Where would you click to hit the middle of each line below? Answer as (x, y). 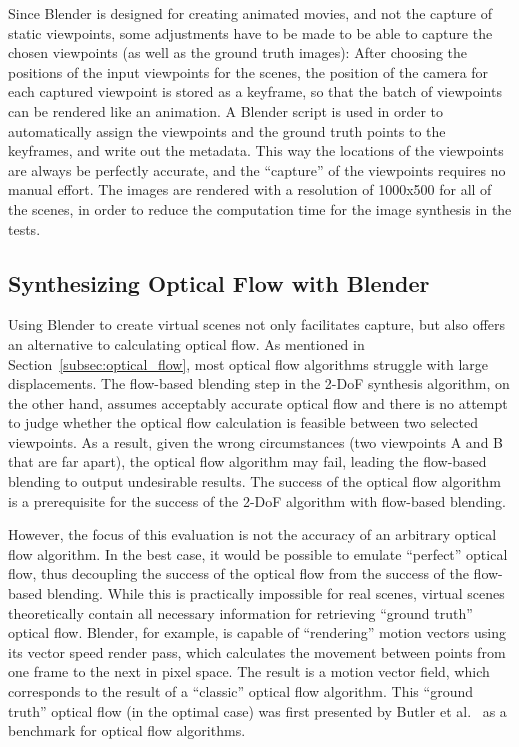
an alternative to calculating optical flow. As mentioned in (186, 343)
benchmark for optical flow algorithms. (127, 730)
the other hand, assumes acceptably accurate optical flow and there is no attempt (258, 402)
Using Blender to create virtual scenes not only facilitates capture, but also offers (257, 324)
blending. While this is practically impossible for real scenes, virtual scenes (275, 593)
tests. (24, 228)
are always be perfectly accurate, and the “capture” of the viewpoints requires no (257, 169)
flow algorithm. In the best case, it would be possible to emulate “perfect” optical (258, 553)
